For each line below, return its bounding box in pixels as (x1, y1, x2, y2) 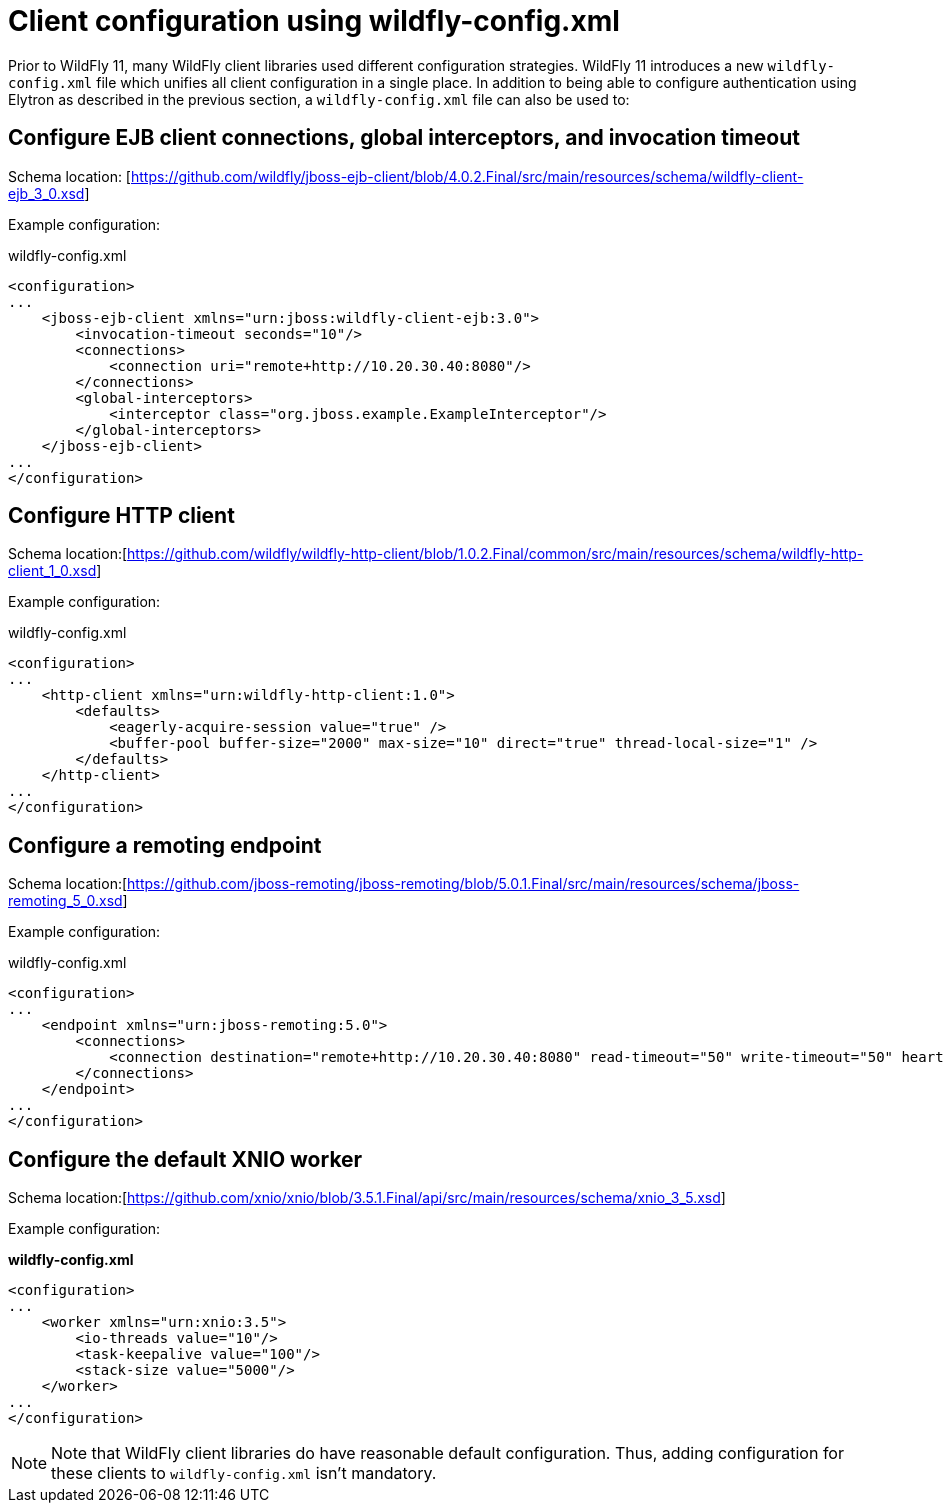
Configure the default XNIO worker (8, 1146, 363, 1172)
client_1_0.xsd (8, 562, 97, 580)
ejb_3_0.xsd (8, 184, 85, 202)
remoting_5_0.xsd (8, 892, 123, 910)
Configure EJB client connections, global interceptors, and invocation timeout (8, 125, 800, 151)
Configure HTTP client (8, 503, 235, 529)
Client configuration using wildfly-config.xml (8, 4, 620, 38)
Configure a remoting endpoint (8, 832, 322, 858)
